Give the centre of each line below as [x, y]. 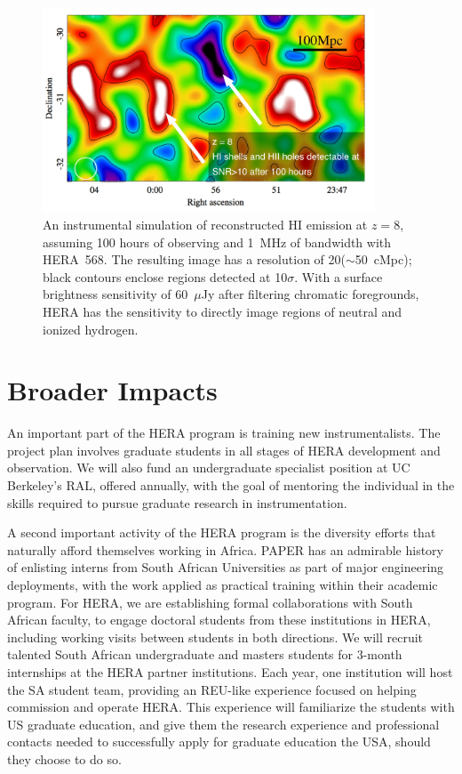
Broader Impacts [112, 390]
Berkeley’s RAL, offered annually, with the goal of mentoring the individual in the [231, 485]
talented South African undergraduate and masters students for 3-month [205, 654]
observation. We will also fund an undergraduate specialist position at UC [209, 468]
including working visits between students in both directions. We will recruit [215, 637]
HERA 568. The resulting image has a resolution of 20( [194, 259]
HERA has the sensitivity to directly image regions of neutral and [223, 311]
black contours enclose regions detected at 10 [165, 276]
